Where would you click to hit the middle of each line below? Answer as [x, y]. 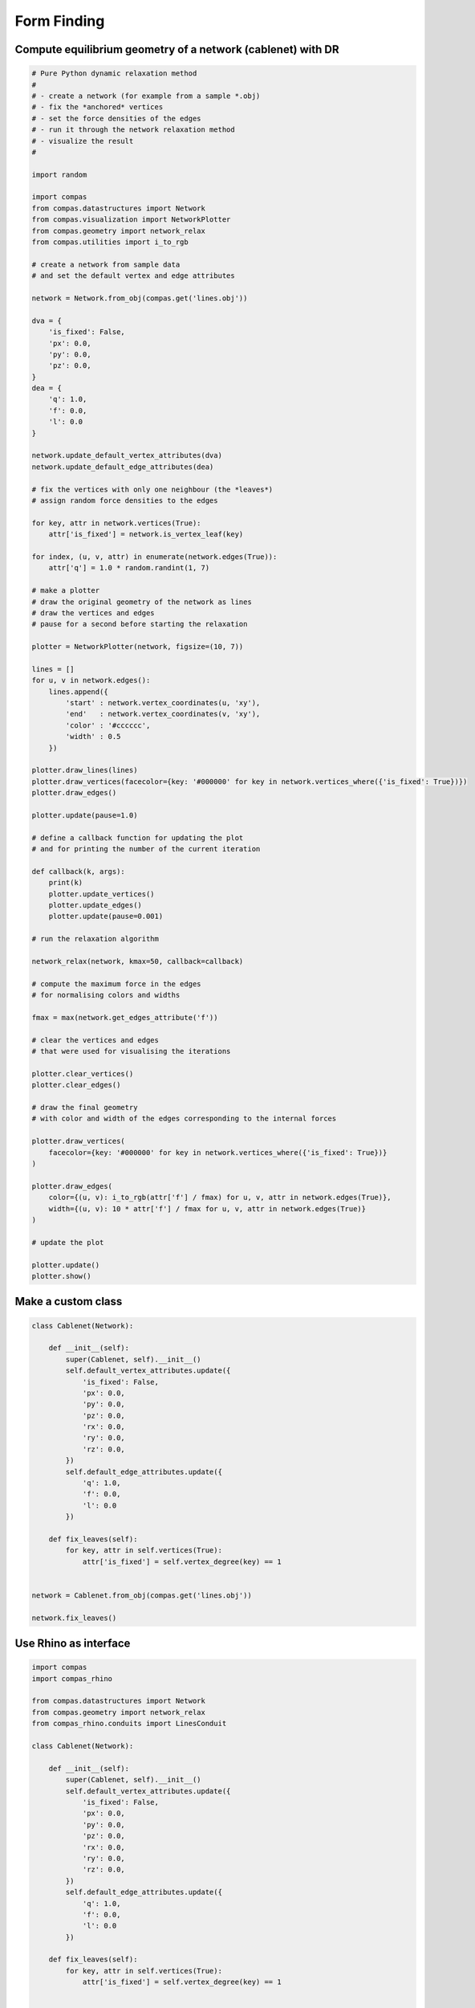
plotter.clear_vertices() [83, 1073]
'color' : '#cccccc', [108, 725]
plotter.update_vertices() [102, 894]
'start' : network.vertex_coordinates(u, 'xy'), [163, 703]
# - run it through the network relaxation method [134, 130]
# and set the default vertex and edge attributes [134, 276]
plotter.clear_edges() [76, 1085]
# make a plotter [66, 591]
